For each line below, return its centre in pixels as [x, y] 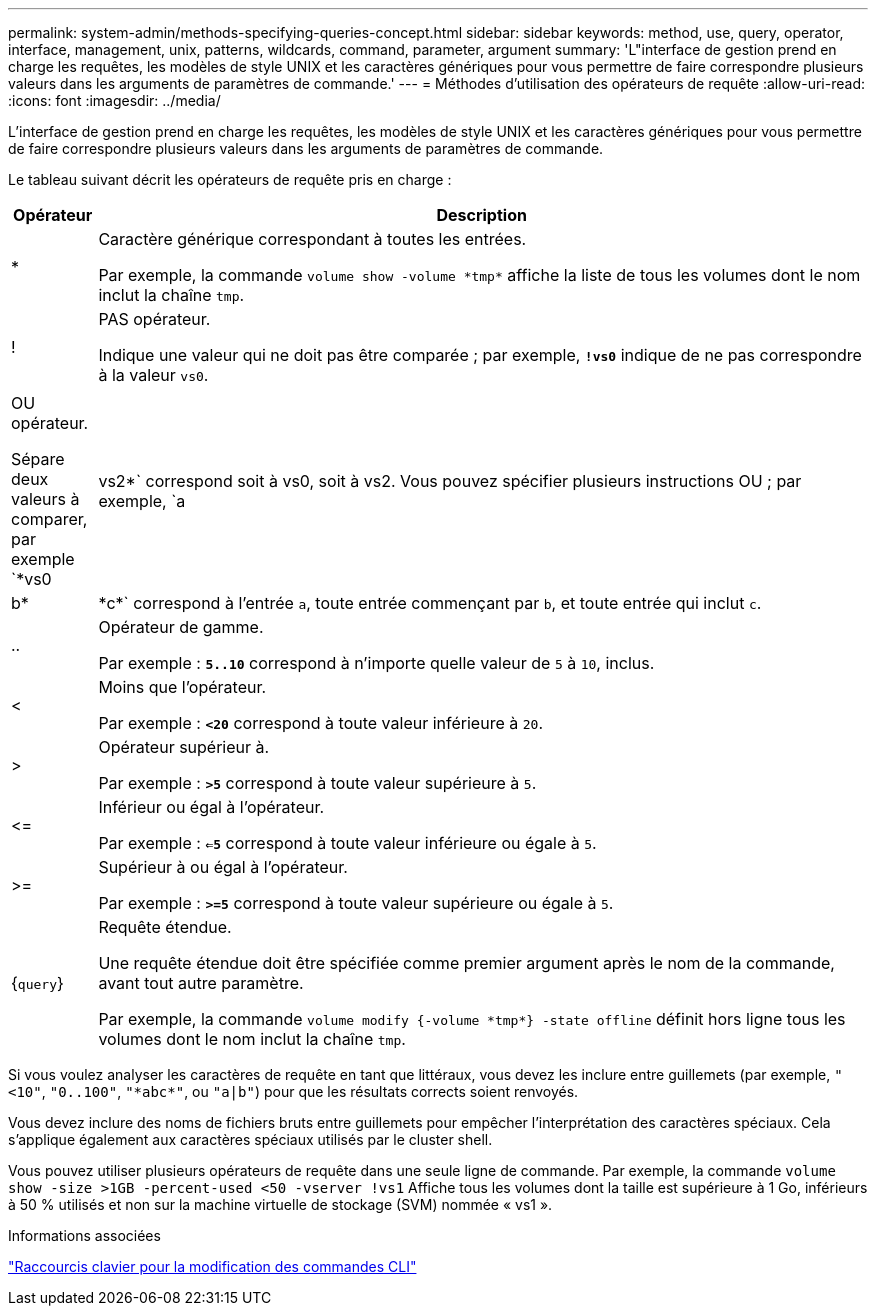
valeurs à [45, 499]
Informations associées [84, 1235]
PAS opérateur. [154, 319]
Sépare [38, 459]
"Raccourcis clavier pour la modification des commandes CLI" [212, 1266]
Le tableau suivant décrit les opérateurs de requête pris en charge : [230, 179]
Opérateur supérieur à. [184, 747]
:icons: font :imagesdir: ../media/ [114, 100]
